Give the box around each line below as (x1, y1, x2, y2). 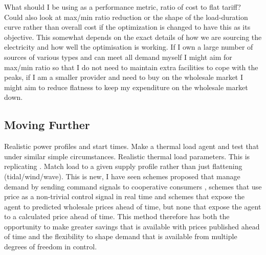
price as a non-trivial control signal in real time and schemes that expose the (4, 191, 245, 202)
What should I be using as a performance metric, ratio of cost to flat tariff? (4, 2, 241, 12)
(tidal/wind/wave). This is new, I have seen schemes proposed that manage (4, 171, 240, 181)
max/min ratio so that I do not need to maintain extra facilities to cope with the (4, 61, 258, 72)
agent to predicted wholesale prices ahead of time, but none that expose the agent (4, 201, 261, 211)
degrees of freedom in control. (4, 241, 97, 252)
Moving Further (4, 117, 90, 133)
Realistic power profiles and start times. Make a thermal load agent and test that (4, 141, 259, 152)
